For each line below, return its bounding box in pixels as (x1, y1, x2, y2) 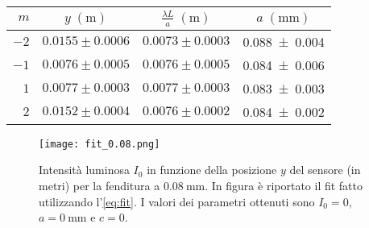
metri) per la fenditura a (39, 177, 160, 194)
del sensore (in (289, 161, 361, 178)
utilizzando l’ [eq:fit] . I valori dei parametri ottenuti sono (39, 193, 315, 209)
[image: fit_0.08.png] (39, 138, 160, 150)
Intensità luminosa (39, 161, 130, 178)
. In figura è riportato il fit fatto (205, 177, 363, 194)
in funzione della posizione (147, 161, 277, 178)
